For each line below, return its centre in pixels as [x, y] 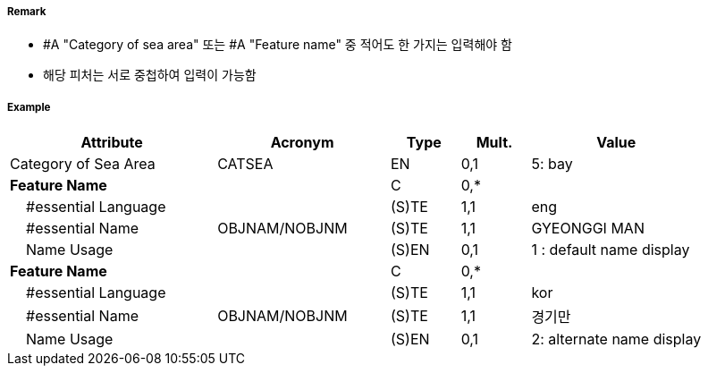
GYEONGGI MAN [588, 229]
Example [29, 107]
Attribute [112, 143]
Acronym [302, 143]
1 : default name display [611, 250]
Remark [27, 12]
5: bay [552, 164]
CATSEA [245, 164]
